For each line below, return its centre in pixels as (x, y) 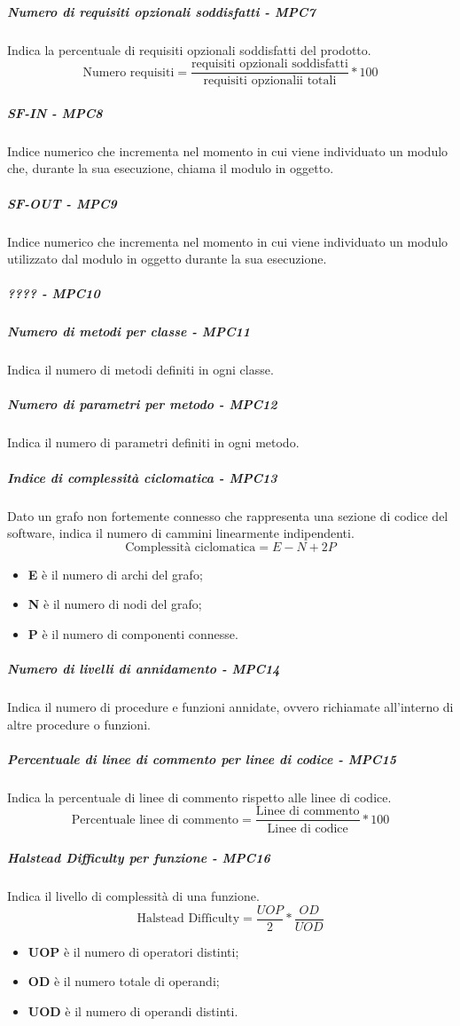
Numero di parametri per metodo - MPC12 (142, 404)
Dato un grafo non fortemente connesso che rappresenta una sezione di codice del (228, 515)
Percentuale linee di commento (155, 820)
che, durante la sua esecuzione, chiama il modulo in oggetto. (171, 168)
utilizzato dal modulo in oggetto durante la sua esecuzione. (167, 259)
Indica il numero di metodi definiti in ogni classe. (140, 370)
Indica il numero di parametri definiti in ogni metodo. (153, 442)
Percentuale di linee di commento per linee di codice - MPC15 (202, 758)
